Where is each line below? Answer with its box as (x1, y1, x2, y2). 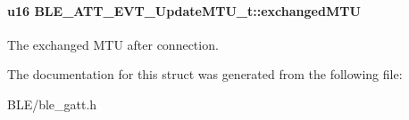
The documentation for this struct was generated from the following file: (7, 65, 403, 84)
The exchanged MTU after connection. (7, 35, 219, 53)
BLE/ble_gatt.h (7, 94, 97, 113)
